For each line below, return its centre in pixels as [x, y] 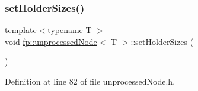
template [21, 30]
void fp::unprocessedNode [51, 41]
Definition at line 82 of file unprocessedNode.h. [90, 81]
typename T [70, 30]
